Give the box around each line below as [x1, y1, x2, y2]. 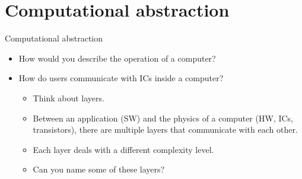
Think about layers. [33, 91, 104, 104]
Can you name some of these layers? [33, 163, 165, 175]
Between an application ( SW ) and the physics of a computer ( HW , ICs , [33, 111, 294, 124]
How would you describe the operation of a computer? [18, 52, 216, 64]
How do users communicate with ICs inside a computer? [18, 72, 224, 84]
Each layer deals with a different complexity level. [33, 143, 214, 155]
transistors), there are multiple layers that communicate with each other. [33, 123, 298, 136]
